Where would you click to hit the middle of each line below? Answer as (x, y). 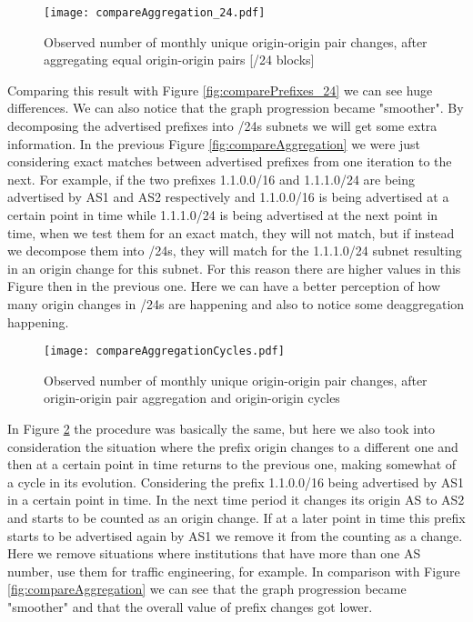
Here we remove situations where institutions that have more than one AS (214, 553)
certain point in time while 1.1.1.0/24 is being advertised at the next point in (223, 215)
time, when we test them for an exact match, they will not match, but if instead (231, 232)
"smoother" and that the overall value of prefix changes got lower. (190, 606)
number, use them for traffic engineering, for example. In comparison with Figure (234, 571)
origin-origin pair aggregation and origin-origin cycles (192, 398)
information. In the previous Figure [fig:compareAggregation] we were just (214, 143)
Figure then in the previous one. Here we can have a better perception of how (224, 286)
